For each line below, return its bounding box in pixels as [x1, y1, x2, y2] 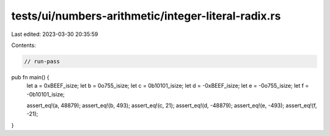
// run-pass [24, 58, 61, 65]
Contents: [11, 41, 36, 49]
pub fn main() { [11, 73, 50, 81]
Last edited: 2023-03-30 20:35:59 [11, 30, 98, 38]
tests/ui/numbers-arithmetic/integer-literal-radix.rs [11, 9, 281, 23]
